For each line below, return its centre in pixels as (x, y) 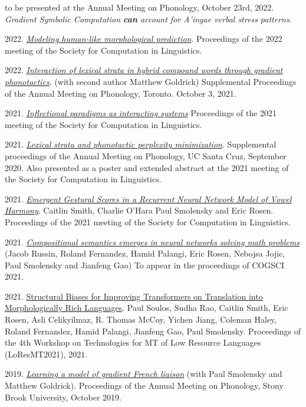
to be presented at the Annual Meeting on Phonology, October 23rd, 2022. (139, 7)
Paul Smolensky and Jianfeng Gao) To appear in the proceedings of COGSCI (145, 265)
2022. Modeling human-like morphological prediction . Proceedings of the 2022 (144, 39)
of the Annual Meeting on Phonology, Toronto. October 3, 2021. (121, 93)
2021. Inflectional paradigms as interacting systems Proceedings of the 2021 (141, 113)
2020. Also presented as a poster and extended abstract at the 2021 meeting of (147, 167)
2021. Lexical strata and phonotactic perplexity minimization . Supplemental (141, 144)
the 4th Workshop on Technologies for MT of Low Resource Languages (133, 342)
